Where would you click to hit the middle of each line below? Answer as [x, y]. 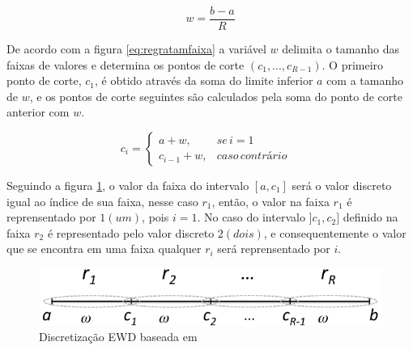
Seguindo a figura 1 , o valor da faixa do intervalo [128, 186]
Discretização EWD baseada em [118, 337]
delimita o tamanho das [341, 49]
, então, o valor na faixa [270, 201]
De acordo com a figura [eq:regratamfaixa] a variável [136, 49]
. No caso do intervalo [251, 217]
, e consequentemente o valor [335, 232]
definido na [370, 217]
